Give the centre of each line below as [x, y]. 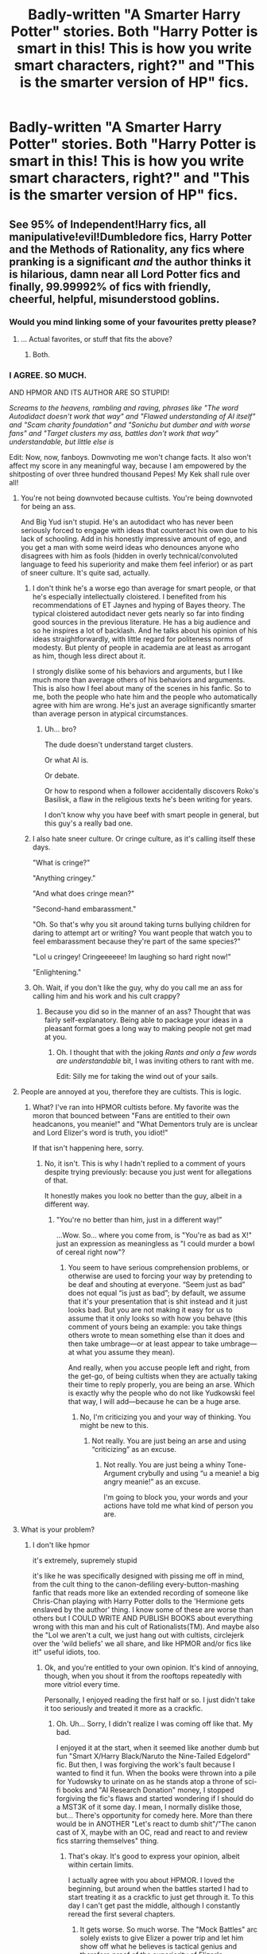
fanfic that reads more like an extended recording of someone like [140, 1593]
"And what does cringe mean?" [83, 893]
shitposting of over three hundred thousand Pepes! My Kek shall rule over [130, 474]
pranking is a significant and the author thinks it [130, 262]
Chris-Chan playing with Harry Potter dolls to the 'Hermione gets [138, 1601]
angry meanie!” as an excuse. [152, 1482]
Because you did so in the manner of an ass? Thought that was [147, 1012]
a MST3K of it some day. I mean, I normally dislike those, [149, 1807]
